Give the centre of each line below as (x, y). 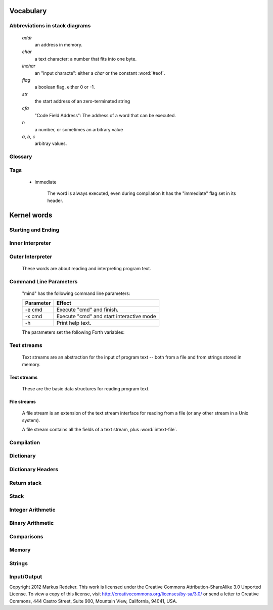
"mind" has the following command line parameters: (76, 293)
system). (31, 420)
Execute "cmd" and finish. (87, 310)
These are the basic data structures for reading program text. (86, 388)
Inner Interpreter (30, 243)
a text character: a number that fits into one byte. (85, 59)
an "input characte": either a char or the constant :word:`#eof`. (100, 73)
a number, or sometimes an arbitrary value (79, 129)
